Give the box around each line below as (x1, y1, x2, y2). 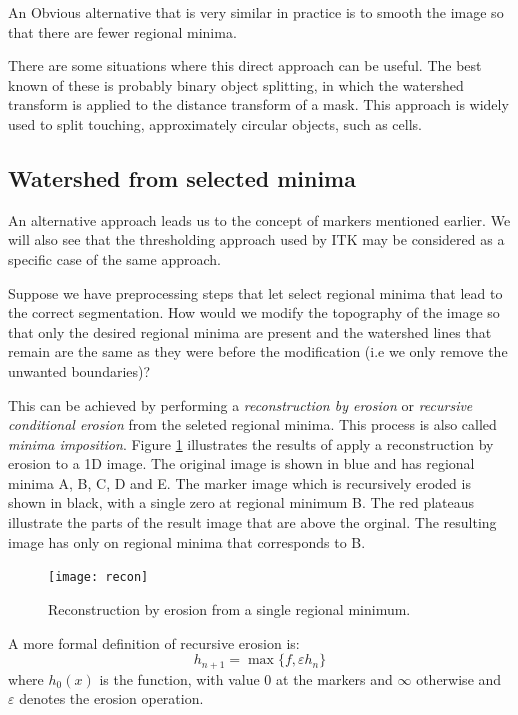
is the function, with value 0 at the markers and (99, 668, 393, 689)
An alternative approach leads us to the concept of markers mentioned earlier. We (8, 209, 511, 230)
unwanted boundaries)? (8, 360, 151, 381)
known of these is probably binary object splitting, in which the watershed (8, 74, 464, 95)
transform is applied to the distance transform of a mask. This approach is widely (8, 94, 509, 115)
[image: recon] (48, 570, 149, 585)
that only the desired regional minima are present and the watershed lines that (8, 321, 492, 342)
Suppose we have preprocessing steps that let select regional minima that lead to (8, 282, 503, 303)
